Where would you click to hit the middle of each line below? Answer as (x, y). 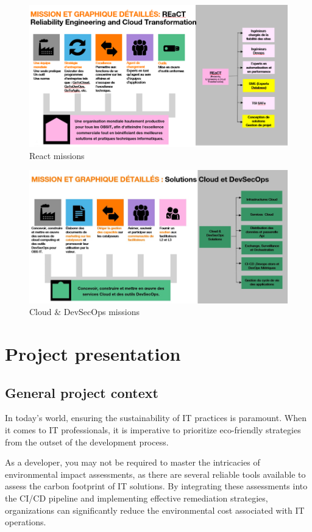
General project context (82, 392)
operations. (26, 522)
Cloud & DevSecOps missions (84, 312)
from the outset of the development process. (87, 442)
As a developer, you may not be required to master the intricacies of (133, 462)
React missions (57, 155)
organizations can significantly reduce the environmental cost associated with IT (155, 510)
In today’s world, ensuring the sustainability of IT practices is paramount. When (156, 418)
